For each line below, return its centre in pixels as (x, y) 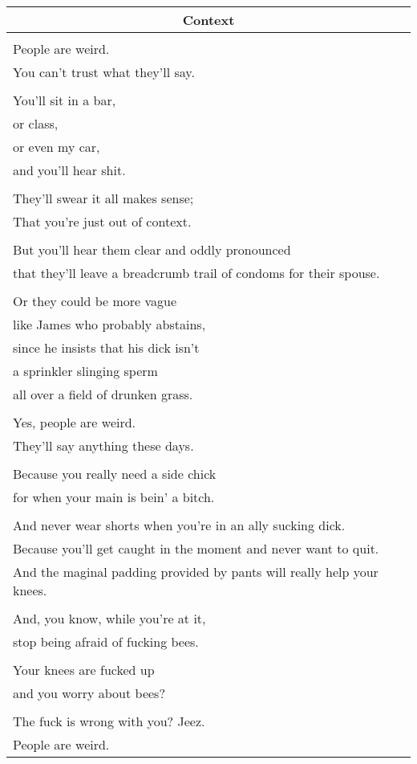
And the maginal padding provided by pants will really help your (196, 572)
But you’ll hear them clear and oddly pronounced (152, 249)
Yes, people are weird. (75, 422)
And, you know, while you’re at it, (109, 618)
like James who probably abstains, (109, 324)
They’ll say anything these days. (103, 445)
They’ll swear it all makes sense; (103, 198)
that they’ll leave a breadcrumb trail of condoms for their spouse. (196, 273)
